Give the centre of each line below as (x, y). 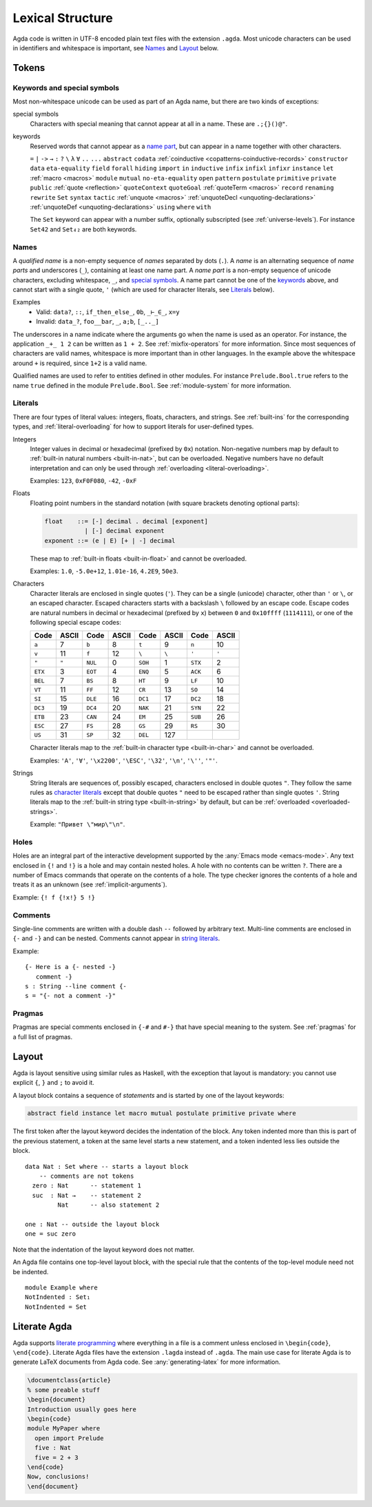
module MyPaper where (64, 1428)
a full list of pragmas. (43, 1037)
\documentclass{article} (69, 1380)
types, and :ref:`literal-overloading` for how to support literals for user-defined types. (133, 426)
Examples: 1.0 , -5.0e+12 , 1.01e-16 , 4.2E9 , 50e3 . (104, 571)
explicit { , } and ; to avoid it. (53, 1083)
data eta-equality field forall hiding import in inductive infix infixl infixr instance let (182, 168)
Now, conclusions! (58, 1477)
